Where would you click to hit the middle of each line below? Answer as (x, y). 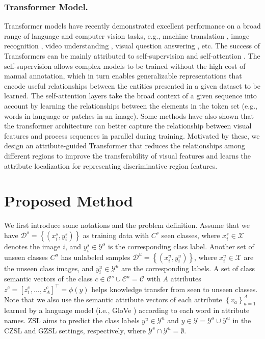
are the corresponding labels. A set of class (188, 268)
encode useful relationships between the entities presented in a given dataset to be (132, 85)
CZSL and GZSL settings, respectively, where (75, 330)
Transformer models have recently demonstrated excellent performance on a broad (132, 26)
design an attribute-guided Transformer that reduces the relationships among (125, 146)
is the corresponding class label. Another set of (181, 246)
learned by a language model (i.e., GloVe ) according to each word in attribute (127, 310)
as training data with (116, 235)
